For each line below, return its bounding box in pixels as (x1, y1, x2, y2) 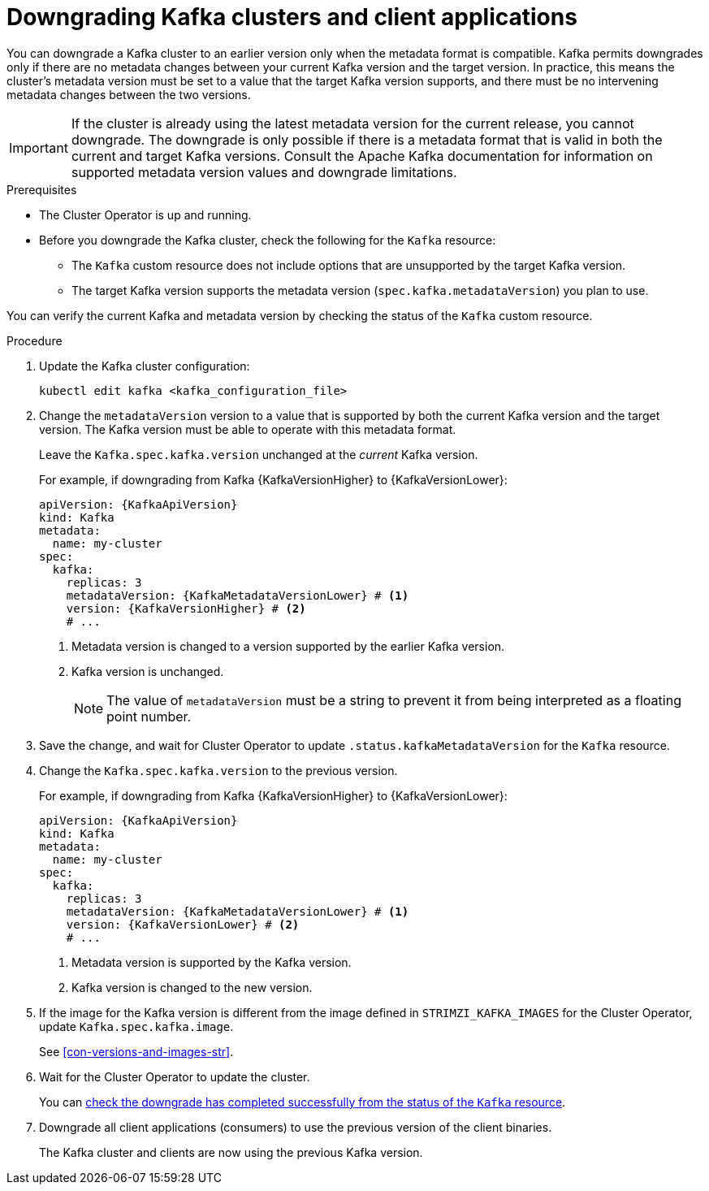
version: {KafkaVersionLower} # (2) (66, 917, 300, 931)
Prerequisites (6, 182, 77, 197)
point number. (106, 708, 192, 725)
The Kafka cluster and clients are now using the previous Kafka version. (39, 1145, 423, 1159)
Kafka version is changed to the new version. (71, 980, 313, 994)
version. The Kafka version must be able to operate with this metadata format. (39, 422, 456, 436)
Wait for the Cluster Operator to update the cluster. (39, 1069, 310, 1084)
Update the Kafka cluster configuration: (39, 358, 250, 373)
